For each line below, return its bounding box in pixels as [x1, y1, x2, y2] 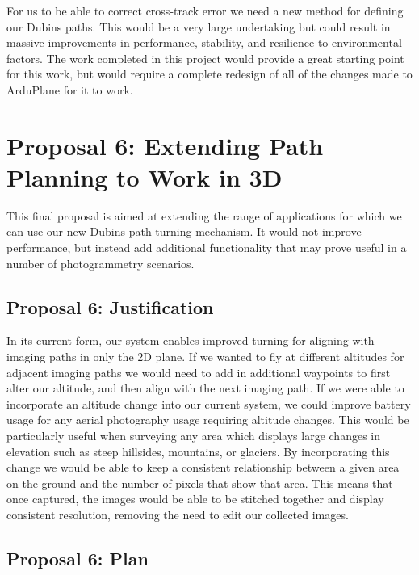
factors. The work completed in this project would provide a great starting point [6, 49, 404, 66]
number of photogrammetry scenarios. [6, 254, 195, 271]
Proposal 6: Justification [6, 294, 214, 319]
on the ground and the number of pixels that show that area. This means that [6, 474, 393, 491]
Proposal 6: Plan [6, 545, 149, 570]
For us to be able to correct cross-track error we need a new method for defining [6, 2, 404, 19]
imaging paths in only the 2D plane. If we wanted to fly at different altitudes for [6, 348, 404, 365]
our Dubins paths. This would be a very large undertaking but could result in [6, 18, 391, 35]
